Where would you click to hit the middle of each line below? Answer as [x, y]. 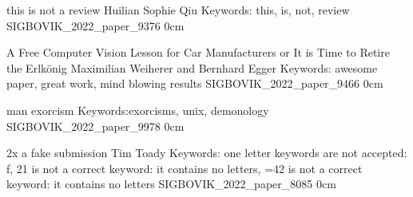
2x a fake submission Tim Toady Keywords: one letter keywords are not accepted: [207, 153]
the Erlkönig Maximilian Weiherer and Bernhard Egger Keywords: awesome [192, 67]
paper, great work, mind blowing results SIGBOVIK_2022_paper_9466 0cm [195, 83]
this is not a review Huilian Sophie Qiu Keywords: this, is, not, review [178, 10]
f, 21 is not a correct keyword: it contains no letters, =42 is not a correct [185, 168]
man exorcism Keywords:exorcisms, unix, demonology [138, 110]
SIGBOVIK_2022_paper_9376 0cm [95, 25]
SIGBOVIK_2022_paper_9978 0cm [95, 126]
